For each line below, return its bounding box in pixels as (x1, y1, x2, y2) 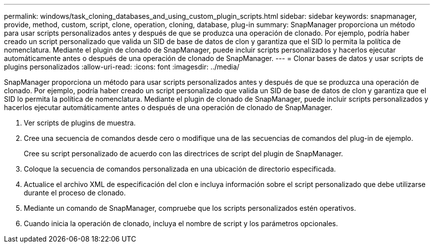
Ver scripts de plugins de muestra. (24, 119, 136, 127)
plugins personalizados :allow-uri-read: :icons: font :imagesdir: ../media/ (4, 62, 240, 71)
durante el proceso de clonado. (24, 188, 126, 197)
